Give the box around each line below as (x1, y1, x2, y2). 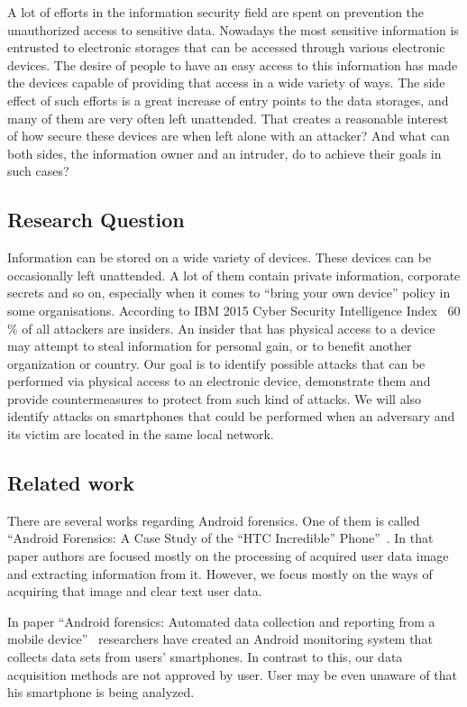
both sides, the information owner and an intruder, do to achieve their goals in (7, 143, 442, 162)
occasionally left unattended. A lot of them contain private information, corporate (7, 265, 461, 284)
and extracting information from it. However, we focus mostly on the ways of (7, 564, 433, 583)
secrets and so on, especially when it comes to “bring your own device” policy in (7, 283, 451, 302)
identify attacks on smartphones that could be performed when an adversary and (7, 407, 455, 426)
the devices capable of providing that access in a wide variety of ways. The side (7, 73, 445, 92)
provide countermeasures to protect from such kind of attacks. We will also (7, 389, 422, 408)
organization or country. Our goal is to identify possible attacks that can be (7, 353, 426, 372)
